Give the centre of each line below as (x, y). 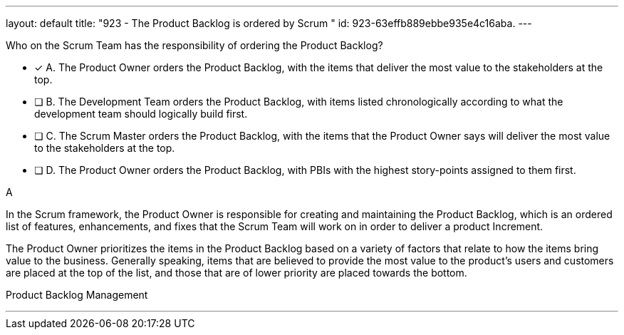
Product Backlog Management (77, 295)
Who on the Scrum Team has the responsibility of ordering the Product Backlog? (194, 45)
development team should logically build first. (141, 114)
